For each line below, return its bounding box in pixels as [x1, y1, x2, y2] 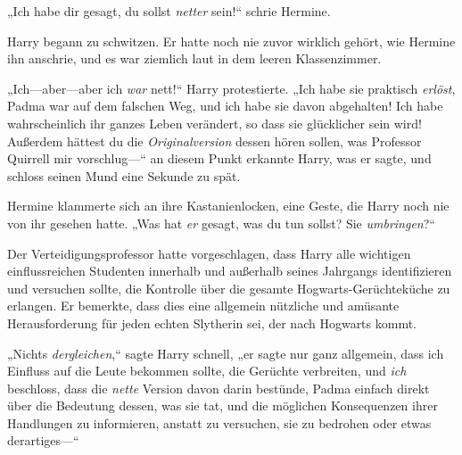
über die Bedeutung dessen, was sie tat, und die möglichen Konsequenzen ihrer [7, 396, 438, 415]
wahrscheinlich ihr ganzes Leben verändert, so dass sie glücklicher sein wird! [7, 113, 422, 132]
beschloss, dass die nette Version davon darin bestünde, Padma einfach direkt [7, 378, 430, 397]
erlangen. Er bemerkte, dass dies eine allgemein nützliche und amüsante [7, 296, 400, 315]
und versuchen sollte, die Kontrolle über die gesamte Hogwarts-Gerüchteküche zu [7, 278, 450, 297]
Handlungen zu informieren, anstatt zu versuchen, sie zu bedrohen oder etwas [7, 413, 432, 432]
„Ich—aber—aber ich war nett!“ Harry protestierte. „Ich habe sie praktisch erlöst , [7, 79, 456, 97]
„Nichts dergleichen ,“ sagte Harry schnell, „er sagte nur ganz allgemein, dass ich [7, 343, 444, 362]
